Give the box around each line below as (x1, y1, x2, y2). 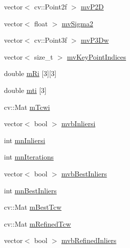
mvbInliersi (61, 118, 96, 129)
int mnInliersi (4, 135, 45, 145)
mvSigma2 (61, 18, 93, 28)
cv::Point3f (34, 35, 67, 45)
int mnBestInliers (4, 185, 57, 195)
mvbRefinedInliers (61, 235, 117, 246)
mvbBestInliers (61, 168, 107, 178)
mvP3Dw (81, 35, 109, 45)
